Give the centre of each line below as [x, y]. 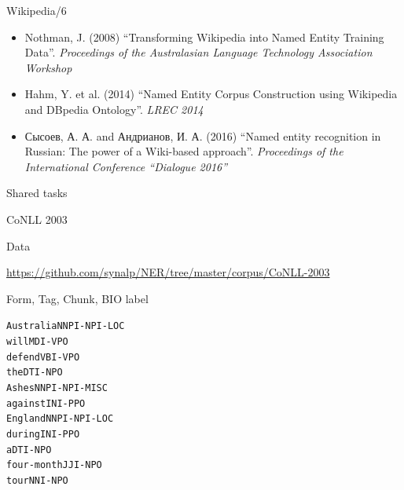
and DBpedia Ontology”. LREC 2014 [114, 109]
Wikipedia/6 [37, 10]
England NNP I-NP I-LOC [60, 419]
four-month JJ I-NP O [54, 465]
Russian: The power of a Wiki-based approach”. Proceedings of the [184, 151]
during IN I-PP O [43, 434]
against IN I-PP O [46, 403]
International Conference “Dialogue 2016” [126, 166]
